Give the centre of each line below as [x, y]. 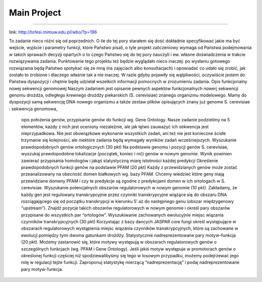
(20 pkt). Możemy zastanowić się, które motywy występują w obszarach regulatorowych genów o [119, 242]
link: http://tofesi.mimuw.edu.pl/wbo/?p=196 [53, 32]
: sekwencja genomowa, [33, 109]
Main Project [35, 13]
